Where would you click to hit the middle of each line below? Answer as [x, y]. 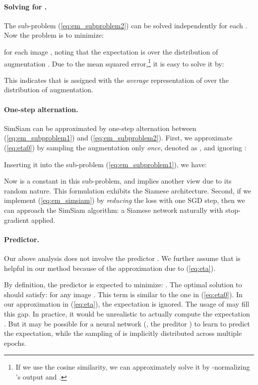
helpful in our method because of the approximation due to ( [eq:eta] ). [110, 268]
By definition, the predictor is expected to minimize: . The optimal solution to [123, 285]
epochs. [15, 343]
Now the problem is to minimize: [54, 35]
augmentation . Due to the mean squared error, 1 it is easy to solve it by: [114, 63]
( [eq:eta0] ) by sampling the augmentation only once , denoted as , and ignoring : [125, 147]
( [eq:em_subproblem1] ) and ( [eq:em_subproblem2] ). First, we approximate [118, 138]
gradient [17, 220]
